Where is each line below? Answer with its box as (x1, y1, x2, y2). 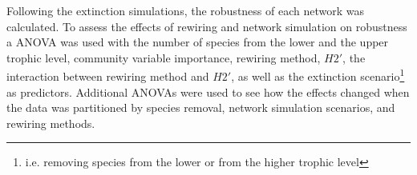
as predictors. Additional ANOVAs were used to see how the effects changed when (6, 83, 410, 100)
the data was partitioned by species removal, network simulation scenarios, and (6, 99, 395, 116)
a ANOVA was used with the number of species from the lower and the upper (6, 34, 389, 50)
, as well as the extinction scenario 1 (231, 66, 405, 85)
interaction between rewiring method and (6, 68, 209, 85)
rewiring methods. (6, 114, 95, 131)
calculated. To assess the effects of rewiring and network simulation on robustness (6, 18, 407, 34)
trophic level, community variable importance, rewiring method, (6, 49, 321, 66)
